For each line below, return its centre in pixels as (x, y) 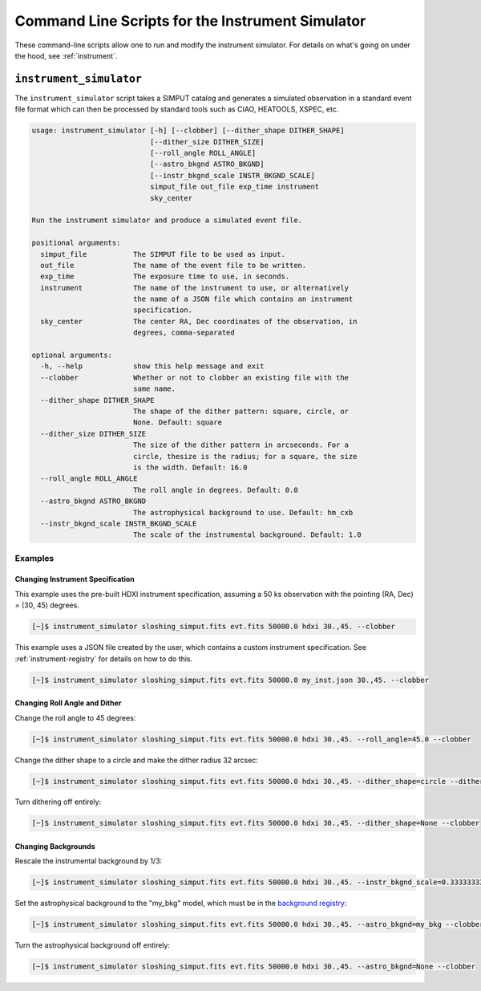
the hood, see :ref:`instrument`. (66, 55)
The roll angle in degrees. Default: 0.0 (215, 490)
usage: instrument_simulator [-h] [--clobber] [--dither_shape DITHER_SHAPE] (188, 131)
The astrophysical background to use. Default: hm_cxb (243, 512)
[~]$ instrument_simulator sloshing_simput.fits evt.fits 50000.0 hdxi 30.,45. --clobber (214, 627)
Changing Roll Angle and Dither (68, 703)
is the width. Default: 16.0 (190, 467)
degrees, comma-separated (184, 333)
